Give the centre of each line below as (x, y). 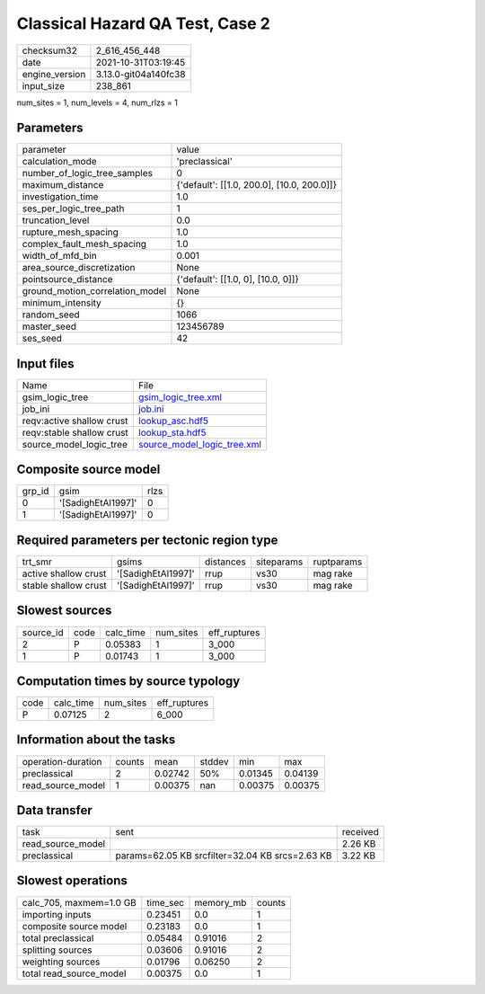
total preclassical (58, 937)
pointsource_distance (67, 280)
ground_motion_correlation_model (94, 291)
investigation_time (60, 197)
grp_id (35, 492)
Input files (46, 364)
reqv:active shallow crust (75, 421)
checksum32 (50, 50)
